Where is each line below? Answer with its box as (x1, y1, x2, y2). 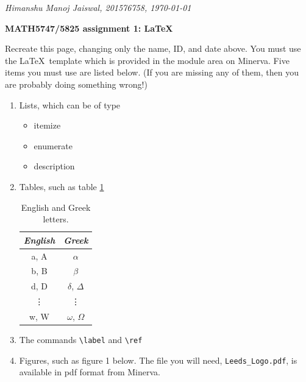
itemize (34, 119, 61, 132)
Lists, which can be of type (19, 98, 121, 111)
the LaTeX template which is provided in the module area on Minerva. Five (5, 54, 290, 66)
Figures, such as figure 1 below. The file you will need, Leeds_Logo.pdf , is (19, 353, 297, 366)
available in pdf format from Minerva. (19, 366, 160, 378)
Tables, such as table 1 (19, 180, 104, 193)
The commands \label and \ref (19, 333, 143, 346)
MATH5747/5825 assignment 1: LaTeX (5, 21, 173, 34)
